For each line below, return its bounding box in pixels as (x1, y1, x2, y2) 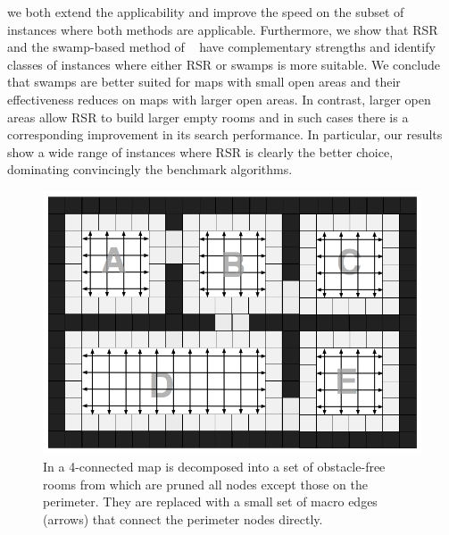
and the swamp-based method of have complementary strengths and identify (7, 38, 436, 56)
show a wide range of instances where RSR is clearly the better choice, (7, 142, 394, 161)
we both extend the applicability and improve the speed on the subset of (7, 3, 404, 21)
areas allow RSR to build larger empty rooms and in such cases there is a (7, 107, 409, 126)
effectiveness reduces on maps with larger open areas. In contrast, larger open (7, 89, 431, 108)
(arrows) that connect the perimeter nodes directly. (43, 509, 323, 528)
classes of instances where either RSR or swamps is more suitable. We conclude (7, 54, 440, 73)
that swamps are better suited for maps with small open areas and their (7, 72, 401, 91)
